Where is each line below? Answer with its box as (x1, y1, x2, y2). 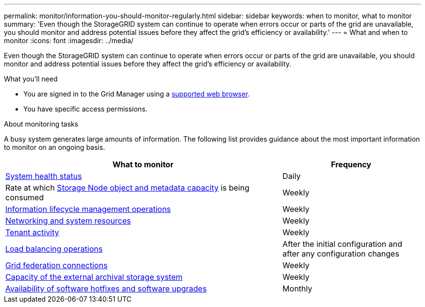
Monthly (282, 284, 312, 293)
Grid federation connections (5, 260, 108, 270)
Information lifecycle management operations (5, 204, 171, 214)
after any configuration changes (282, 249, 399, 259)
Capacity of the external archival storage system (5, 272, 183, 282)
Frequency (331, 160, 372, 169)
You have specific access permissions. (23, 105, 147, 113)
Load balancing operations (5, 244, 103, 254)
